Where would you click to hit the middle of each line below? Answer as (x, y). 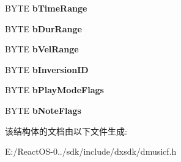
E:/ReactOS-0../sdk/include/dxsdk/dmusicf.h (91, 151)
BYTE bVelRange (42, 49)
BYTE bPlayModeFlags (54, 90)
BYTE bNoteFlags (43, 110)
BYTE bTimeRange (46, 8)
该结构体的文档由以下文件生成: (66, 131)
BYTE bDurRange (43, 28)
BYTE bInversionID (47, 69)
